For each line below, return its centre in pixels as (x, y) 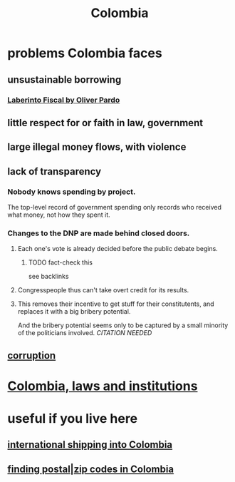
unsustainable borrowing (64, 80)
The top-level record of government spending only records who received (115, 207)
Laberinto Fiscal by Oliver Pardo (64, 100)
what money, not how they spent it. (59, 215)
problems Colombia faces (85, 53)
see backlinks (48, 277)
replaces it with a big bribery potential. (74, 312)
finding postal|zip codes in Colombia (91, 469)
